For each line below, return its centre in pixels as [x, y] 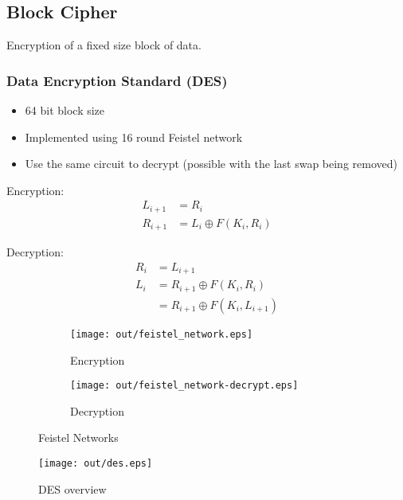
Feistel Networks [78, 437]
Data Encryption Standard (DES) [117, 80]
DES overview [72, 488]
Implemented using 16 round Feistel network [134, 137]
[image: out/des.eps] [96, 464]
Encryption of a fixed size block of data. [104, 45]
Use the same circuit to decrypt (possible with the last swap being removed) [211, 164]
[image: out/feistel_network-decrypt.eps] [184, 386]
